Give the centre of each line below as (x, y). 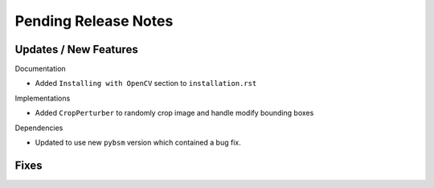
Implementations (43, 98)
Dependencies (39, 128)
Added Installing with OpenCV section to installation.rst (146, 84)
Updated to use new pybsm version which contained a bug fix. (138, 143)
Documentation (40, 69)
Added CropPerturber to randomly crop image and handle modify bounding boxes (174, 113)
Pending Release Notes (94, 21)
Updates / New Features (76, 49)
